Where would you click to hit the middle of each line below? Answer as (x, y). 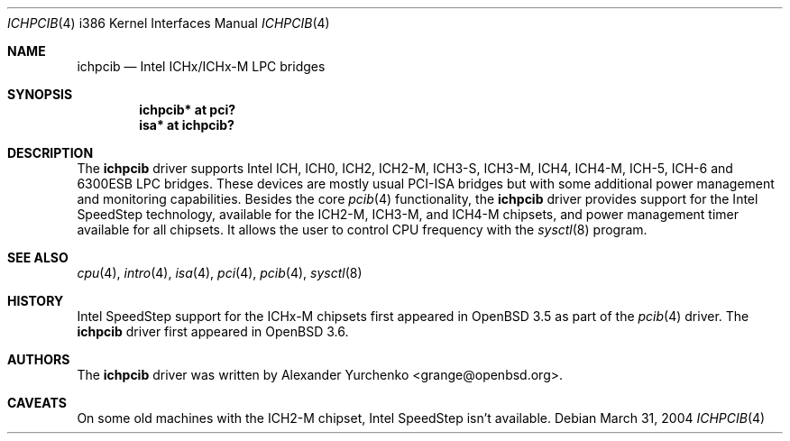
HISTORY (36, 301)
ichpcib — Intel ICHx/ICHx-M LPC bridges (201, 66)
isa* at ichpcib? (187, 125)
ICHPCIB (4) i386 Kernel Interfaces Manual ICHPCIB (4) (169, 23)
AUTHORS (39, 359)
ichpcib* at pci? (188, 110)
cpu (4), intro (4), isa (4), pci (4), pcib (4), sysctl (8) (220, 273)
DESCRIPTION (51, 153)
